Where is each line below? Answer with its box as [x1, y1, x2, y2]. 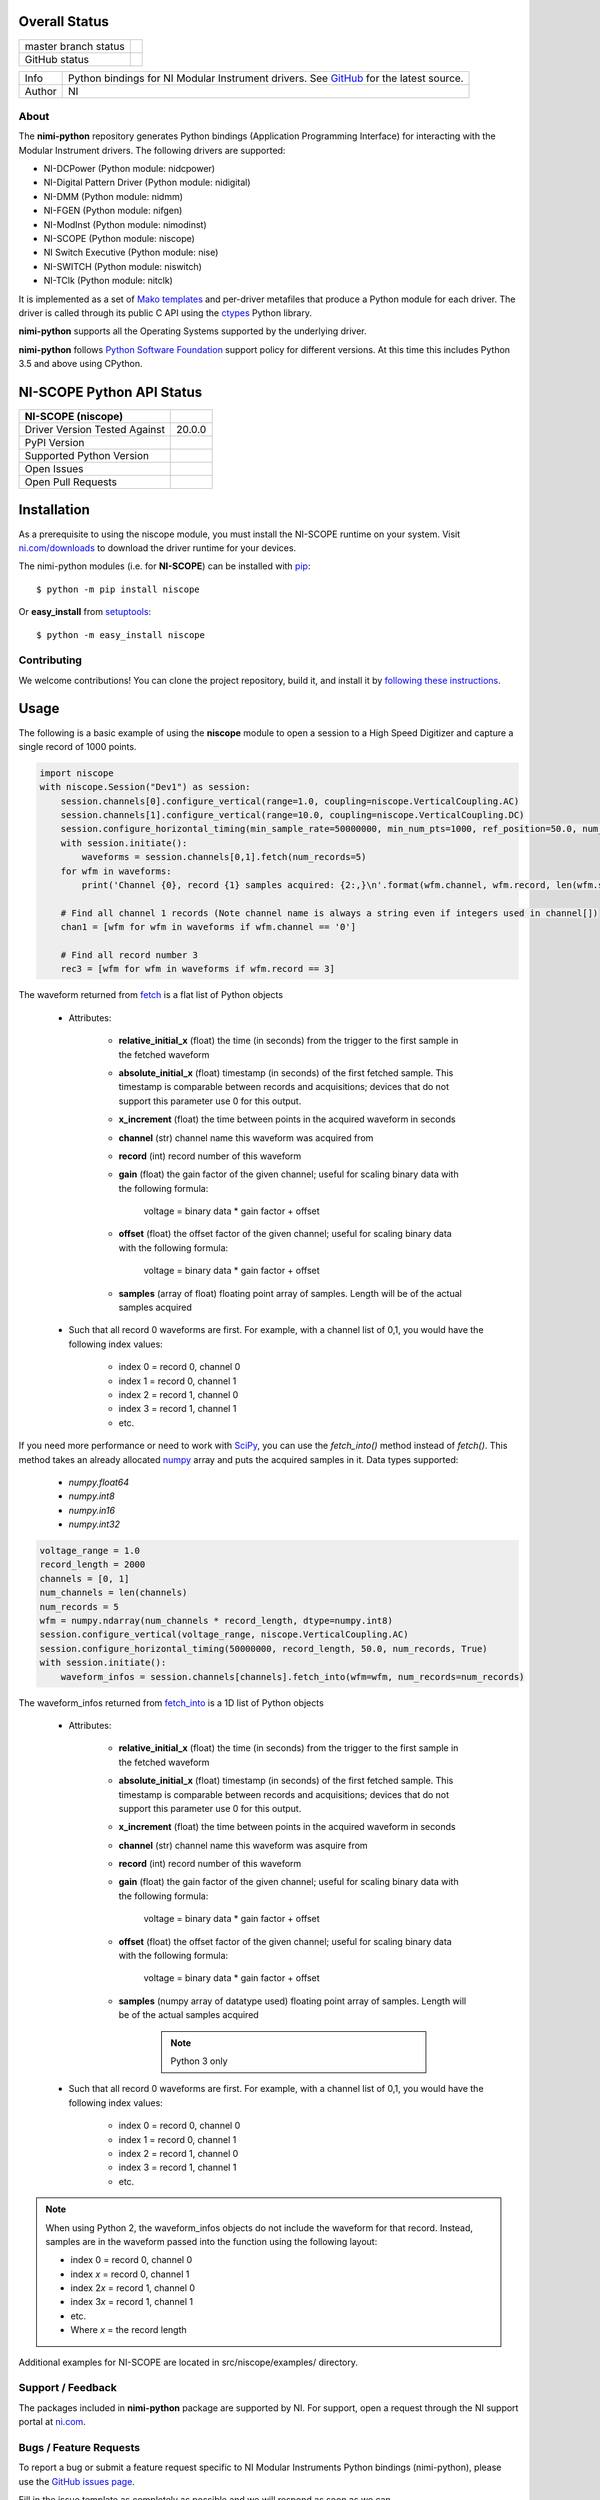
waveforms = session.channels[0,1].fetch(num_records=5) [81, 851, 367, 863]
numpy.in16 [68, 1504, 115, 1516]
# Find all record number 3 [60, 950, 199, 960]
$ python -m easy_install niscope [36, 629, 205, 640]
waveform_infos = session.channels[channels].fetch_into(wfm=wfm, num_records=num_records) [60, 1671, 525, 1682]
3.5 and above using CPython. [18, 358, 143, 370]
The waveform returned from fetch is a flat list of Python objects [18, 989, 284, 1001]
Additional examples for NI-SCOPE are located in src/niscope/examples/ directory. [18, 2356, 359, 2368]
